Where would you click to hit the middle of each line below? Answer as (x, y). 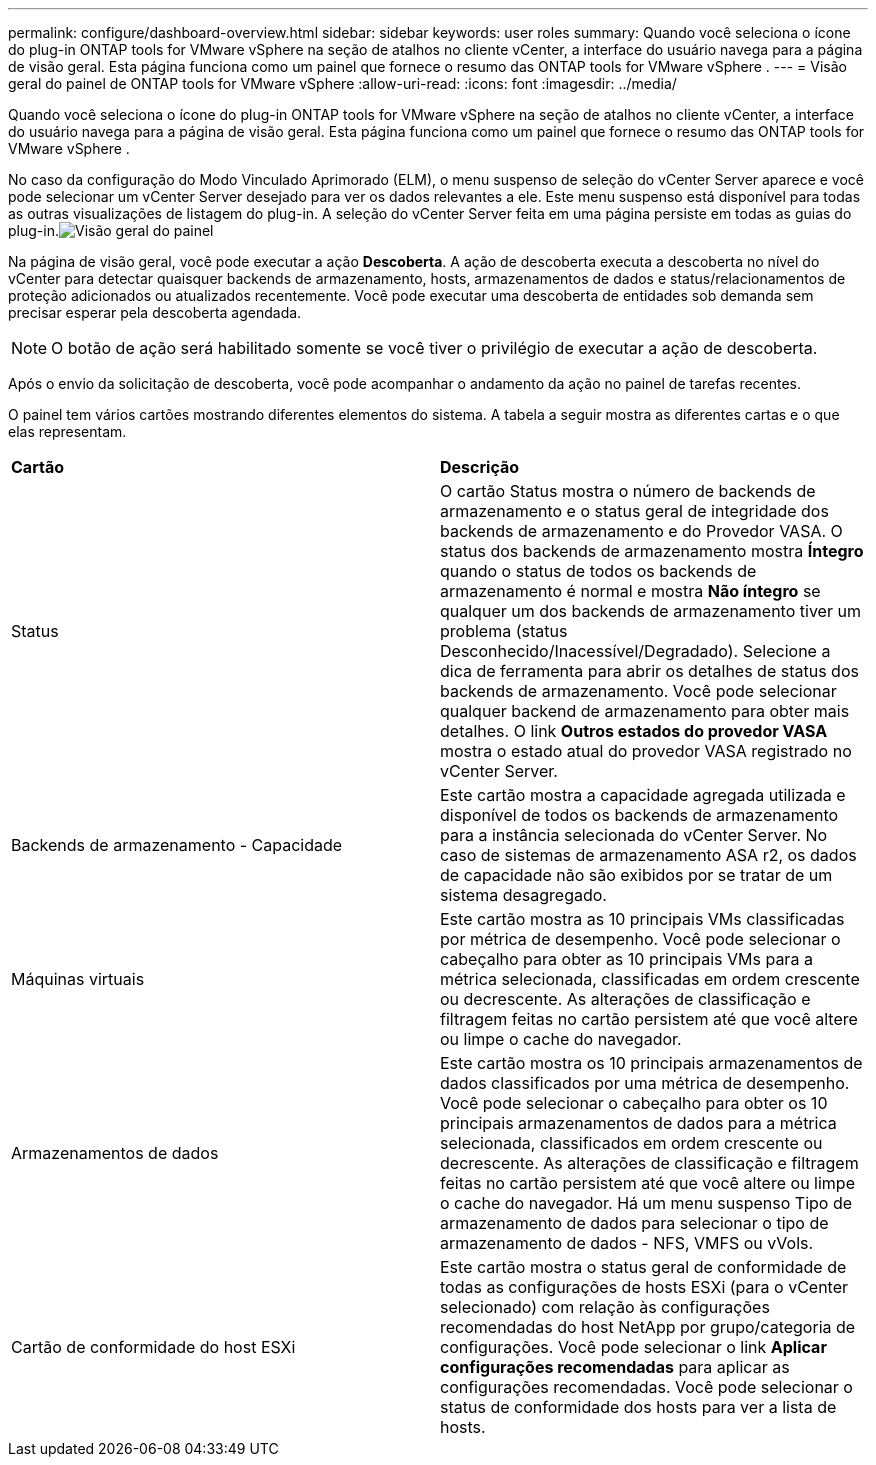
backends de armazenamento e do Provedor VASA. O (641, 531)
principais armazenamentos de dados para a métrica (638, 1123)
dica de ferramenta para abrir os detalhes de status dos (649, 671)
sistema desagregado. (523, 895)
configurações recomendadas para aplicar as (615, 1367)
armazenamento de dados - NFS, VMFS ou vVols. (627, 1243)
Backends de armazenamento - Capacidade (177, 845)
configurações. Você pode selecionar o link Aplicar (633, 1347)
